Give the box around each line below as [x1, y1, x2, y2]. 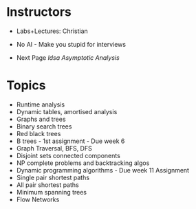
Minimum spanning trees [16, 188, 87, 196]
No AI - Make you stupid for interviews [16, 40, 127, 48]
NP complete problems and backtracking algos [16, 159, 150, 167]
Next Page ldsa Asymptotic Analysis [16, 53, 120, 62]
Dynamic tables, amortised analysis [16, 107, 118, 115]
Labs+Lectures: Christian [16, 27, 89, 35]
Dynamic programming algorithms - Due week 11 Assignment [16, 166, 190, 174]
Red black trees [16, 129, 61, 137]
